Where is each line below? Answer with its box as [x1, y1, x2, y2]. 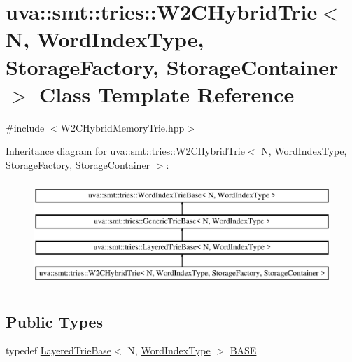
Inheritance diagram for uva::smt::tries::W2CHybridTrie [6, 144, 245, 158]
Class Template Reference [39, 79, 295, 108]
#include [6, 120, 45, 134]
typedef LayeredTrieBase [6, 343, 112, 358]
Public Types [6, 310, 104, 332]
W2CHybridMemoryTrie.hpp [60, 120, 185, 134]
